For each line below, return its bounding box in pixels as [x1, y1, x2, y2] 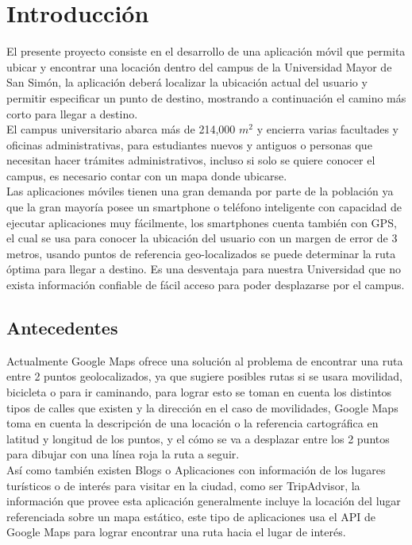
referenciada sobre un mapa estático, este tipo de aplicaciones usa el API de [6, 508, 375, 524]
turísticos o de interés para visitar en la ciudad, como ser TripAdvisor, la [6, 477, 360, 493]
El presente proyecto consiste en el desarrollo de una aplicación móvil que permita [6, 43, 406, 60]
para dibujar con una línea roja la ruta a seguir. [6, 446, 240, 462]
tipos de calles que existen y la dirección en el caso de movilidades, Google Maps [6, 399, 399, 416]
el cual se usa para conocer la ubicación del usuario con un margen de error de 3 [6, 230, 398, 246]
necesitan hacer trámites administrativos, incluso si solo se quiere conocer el [6, 152, 375, 168]
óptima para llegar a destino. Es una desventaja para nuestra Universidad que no [6, 261, 402, 277]
